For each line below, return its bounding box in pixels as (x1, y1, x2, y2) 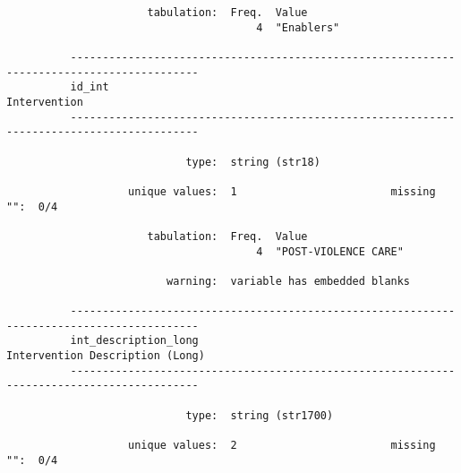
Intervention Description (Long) (6, 349, 205, 363)
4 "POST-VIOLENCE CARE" (256, 245, 404, 258)
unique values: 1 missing (128, 185, 436, 198)
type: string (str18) (185, 155, 320, 168)
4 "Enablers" (256, 21, 340, 34)
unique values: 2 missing (128, 439, 436, 452)
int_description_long (70, 334, 199, 348)
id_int (70, 81, 109, 94)
